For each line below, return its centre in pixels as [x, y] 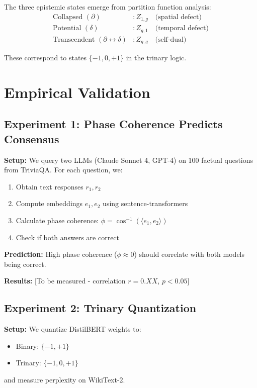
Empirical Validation [77, 92]
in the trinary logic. [156, 58]
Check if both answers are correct [68, 237]
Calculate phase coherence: [57, 220]
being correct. [25, 264]
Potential [67, 28]
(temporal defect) [182, 28]
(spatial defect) [178, 17]
